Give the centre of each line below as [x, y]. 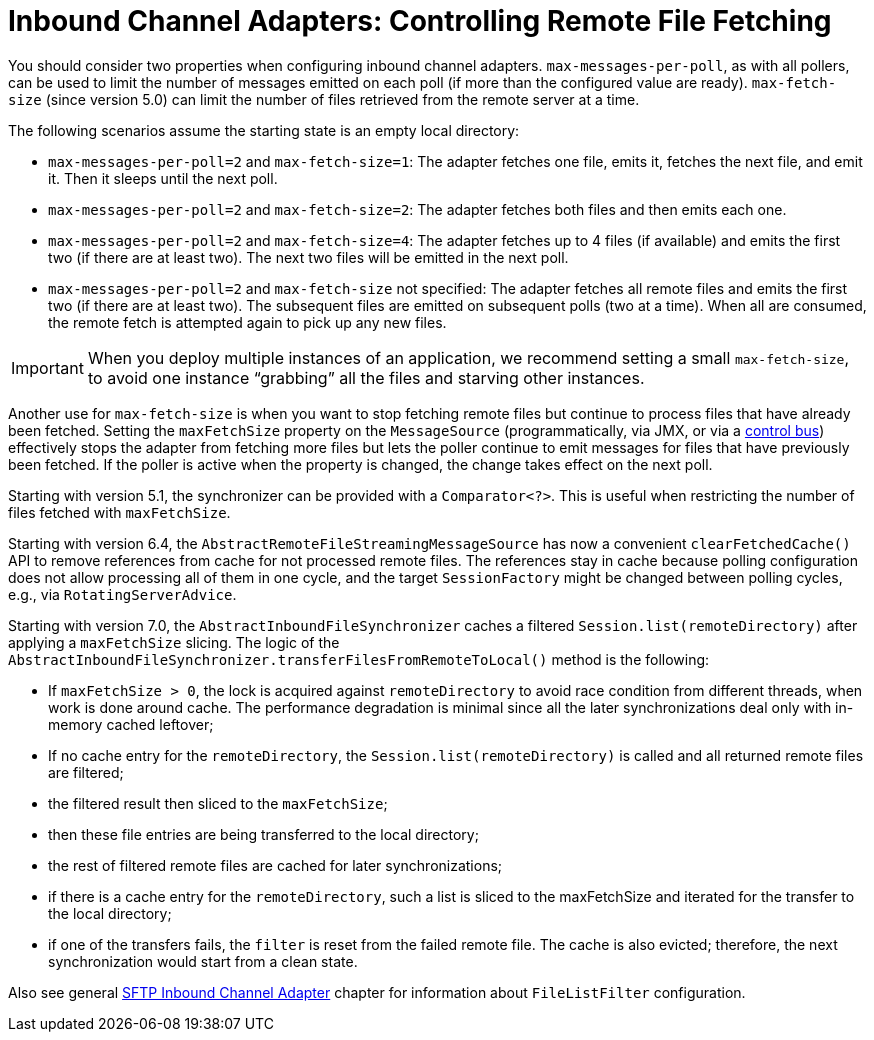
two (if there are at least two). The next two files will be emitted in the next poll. [308, 257]
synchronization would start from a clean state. [203, 961]
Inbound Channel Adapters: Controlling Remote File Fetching [420, 21]
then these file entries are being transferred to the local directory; [263, 834]
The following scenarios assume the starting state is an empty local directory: [264, 130]
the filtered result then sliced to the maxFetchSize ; [218, 803]
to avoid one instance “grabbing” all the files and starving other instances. [366, 377]
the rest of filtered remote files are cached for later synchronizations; [275, 865]
